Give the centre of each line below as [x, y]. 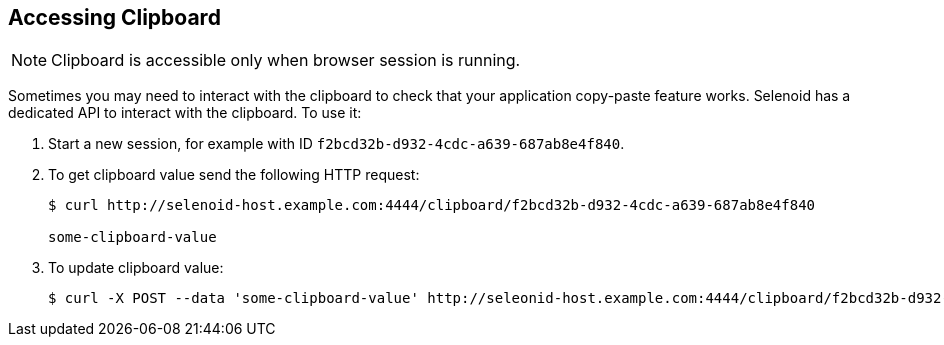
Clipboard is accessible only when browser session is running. [286, 60]
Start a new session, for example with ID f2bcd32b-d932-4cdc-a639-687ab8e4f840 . [336, 144]
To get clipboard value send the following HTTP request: [234, 175]
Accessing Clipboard [114, 17]
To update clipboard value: [136, 268]
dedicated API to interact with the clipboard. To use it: [185, 113]
